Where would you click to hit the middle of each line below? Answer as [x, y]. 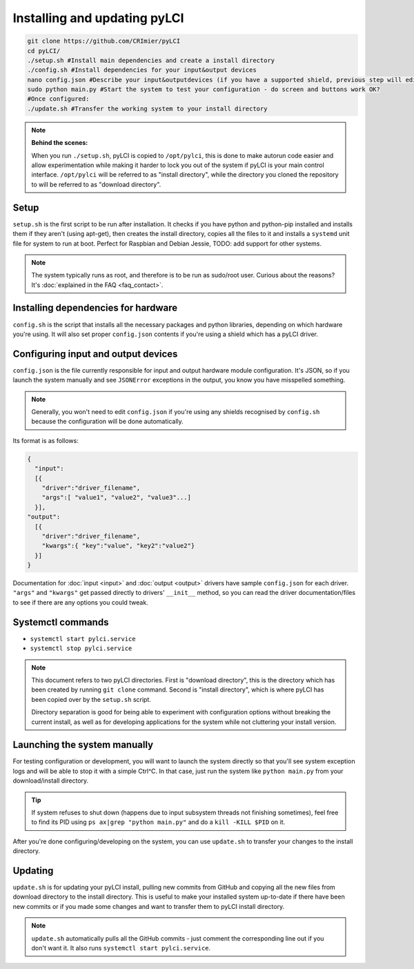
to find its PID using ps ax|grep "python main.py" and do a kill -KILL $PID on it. [158, 822]
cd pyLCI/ [44, 51]
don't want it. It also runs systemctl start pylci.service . [121, 948]
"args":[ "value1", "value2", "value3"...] [116, 498]
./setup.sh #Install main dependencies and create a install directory [151, 60]
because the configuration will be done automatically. [108, 422]
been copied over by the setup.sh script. [91, 699]
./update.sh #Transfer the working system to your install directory [147, 108]
